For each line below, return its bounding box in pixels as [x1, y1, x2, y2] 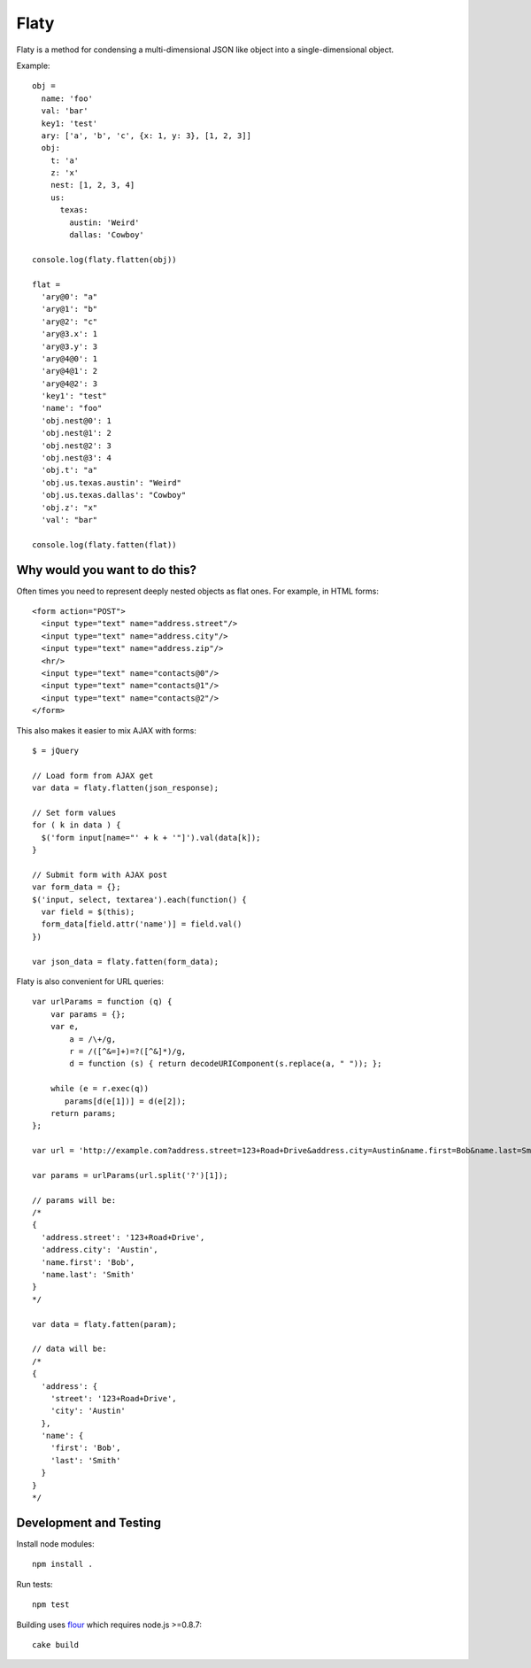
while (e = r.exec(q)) [50, 1083, 150, 1094]
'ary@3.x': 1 [41, 329, 98, 339]
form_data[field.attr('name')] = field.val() [41, 919, 242, 929]
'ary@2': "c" [41, 316, 98, 327]
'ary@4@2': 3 [41, 378, 98, 389]
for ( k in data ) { [32, 820, 121, 830]
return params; [50, 1108, 117, 1118]
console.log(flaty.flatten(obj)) [32, 254, 177, 265]
